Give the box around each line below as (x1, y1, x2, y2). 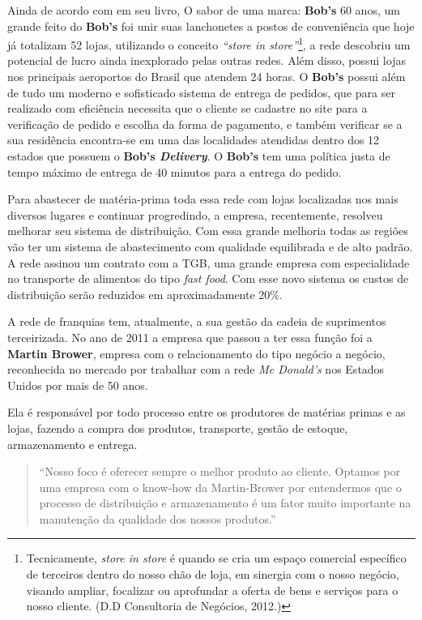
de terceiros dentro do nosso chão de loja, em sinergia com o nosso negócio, (26, 566, 399, 583)
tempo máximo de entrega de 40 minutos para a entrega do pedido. (7, 163, 342, 180)
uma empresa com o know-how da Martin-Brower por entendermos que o (39, 478, 402, 495)
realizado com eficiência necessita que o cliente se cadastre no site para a (7, 100, 368, 117)
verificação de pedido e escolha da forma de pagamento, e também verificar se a (7, 115, 403, 132)
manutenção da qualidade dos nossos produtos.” (39, 510, 276, 527)
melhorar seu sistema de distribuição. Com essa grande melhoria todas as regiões (7, 222, 408, 239)
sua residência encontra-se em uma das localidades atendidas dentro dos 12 (7, 131, 380, 148)
